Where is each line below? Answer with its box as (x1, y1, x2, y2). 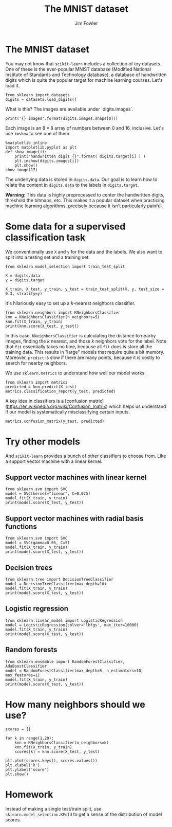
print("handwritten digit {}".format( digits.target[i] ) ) (14, 154, 146, 159)
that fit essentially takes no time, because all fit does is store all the (5, 343, 152, 350)
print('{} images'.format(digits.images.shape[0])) (5, 116, 118, 121)
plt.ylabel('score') (5, 767, 50, 772)
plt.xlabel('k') (5, 762, 40, 768)
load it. (5, 82, 20, 88)
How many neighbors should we (5, 698, 145, 710)
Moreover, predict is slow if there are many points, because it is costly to (5, 354, 160, 361)
